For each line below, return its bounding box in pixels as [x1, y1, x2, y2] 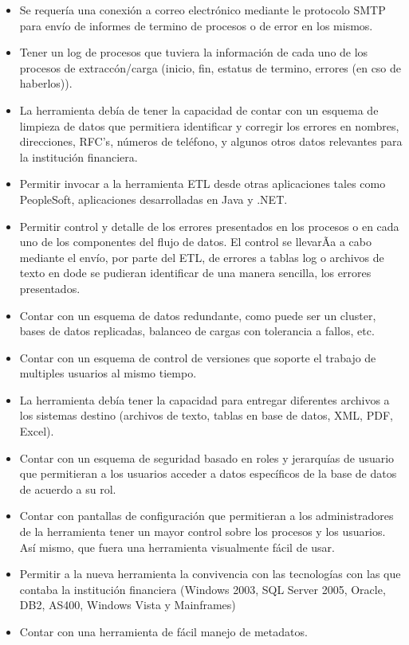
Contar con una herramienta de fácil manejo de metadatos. [19, 623, 308, 639]
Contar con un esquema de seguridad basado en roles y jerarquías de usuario [19, 449, 395, 466]
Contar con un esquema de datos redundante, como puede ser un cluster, [19, 307, 376, 323]
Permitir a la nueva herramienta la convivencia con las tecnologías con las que [19, 565, 401, 582]
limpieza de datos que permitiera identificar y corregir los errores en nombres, [19, 117, 399, 134]
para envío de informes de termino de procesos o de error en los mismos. [19, 17, 373, 33]
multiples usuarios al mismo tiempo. [19, 365, 197, 381]
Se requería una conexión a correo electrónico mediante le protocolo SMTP [19, 2, 386, 18]
